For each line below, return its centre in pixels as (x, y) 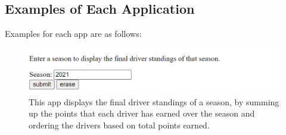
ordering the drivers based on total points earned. (119, 125)
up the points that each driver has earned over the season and (142, 113)
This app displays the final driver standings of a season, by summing (154, 101)
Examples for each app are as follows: (73, 34)
